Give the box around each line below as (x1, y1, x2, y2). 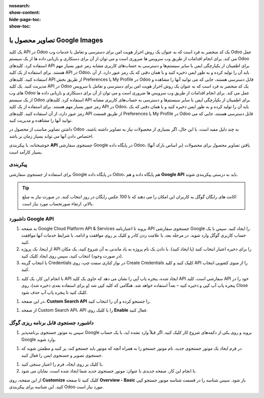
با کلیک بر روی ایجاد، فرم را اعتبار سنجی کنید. (21, 361, 104, 367)
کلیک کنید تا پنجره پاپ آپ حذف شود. (21, 289, 88, 295)
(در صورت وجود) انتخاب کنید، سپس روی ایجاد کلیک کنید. (21, 253, 123, 259)
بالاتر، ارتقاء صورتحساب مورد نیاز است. (22, 200, 94, 206)
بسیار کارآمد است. (9, 149, 43, 155)
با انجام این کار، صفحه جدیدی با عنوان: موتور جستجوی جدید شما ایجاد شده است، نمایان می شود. (21, 368, 197, 374)
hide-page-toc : (9, 16, 41, 22)
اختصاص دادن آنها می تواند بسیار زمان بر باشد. (9, 133, 94, 139)
